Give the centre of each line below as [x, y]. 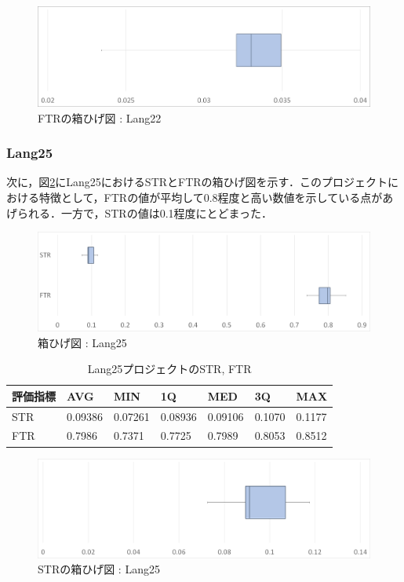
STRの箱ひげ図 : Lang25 [99, 569]
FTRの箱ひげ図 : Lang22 [100, 117]
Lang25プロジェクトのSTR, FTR [169, 369]
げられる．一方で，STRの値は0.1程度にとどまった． [139, 212]
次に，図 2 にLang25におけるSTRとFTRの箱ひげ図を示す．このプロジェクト [197, 182]
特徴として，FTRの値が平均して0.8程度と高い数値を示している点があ [216, 198]
